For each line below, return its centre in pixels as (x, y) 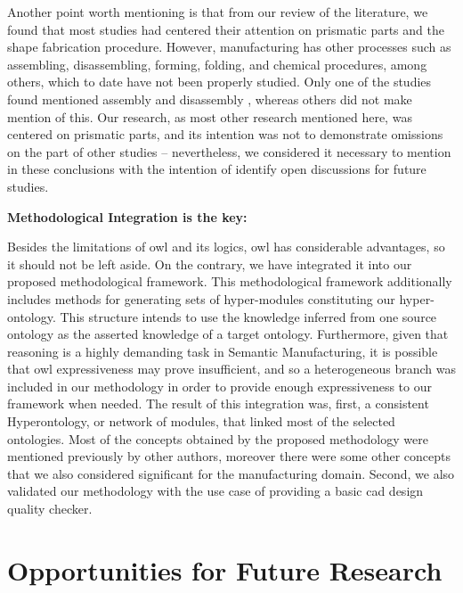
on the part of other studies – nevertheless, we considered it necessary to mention (229, 151)
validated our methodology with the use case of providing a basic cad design (215, 491)
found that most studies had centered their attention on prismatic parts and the (226, 29)
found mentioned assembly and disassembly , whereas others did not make (210, 99)
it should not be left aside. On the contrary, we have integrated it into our (210, 264)
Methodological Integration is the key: (127, 216)
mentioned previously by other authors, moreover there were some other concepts (229, 456)
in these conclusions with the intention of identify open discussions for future (217, 169)
